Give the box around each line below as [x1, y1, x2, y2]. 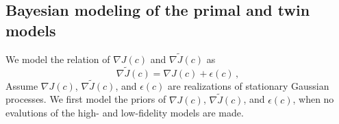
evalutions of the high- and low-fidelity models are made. [5, 106, 244, 120]
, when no [292, 92, 334, 106]
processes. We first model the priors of [5, 92, 166, 106]
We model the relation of [5, 51, 110, 66]
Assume [5, 78, 38, 92]
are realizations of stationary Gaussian [168, 78, 329, 92]
